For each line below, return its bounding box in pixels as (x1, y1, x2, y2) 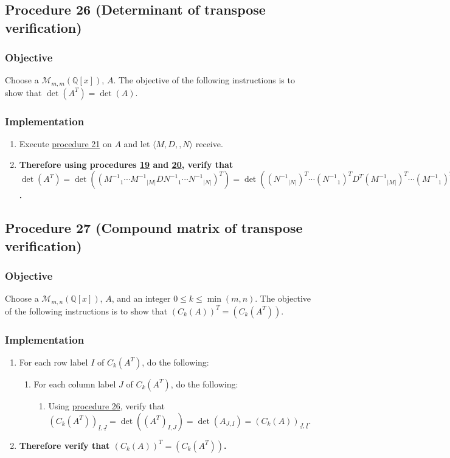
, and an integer (111, 292, 171, 305)
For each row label (19, 355, 88, 368)
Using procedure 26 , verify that (48, 399, 165, 412)
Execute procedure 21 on (19, 137, 112, 150)
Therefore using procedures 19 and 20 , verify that (19, 158, 234, 170)
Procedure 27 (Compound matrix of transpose (5, 218, 303, 237)
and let (123, 137, 150, 150)
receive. (195, 137, 223, 150)
